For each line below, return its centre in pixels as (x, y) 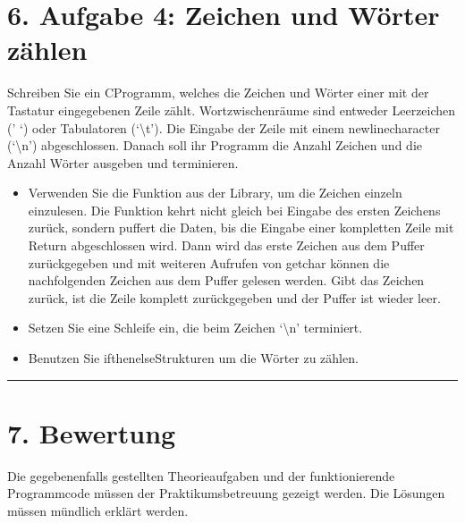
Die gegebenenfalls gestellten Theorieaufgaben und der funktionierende (201, 475)
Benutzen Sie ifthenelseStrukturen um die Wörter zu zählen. (193, 358)
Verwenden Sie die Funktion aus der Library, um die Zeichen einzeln (215, 193)
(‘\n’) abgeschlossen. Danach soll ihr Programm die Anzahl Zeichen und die (215, 145)
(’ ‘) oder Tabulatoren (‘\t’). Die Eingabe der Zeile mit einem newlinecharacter (224, 127)
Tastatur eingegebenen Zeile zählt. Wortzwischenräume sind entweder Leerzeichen (232, 110)
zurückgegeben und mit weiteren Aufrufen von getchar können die (209, 262)
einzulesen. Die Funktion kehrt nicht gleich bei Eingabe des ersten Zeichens (234, 210)
